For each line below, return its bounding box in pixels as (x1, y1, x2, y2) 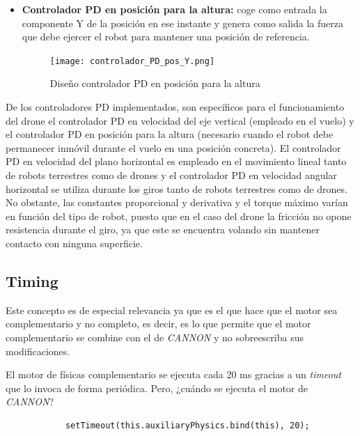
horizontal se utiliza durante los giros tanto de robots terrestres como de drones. (6, 181, 347, 196)
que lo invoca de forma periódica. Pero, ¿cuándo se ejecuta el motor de (6, 380, 308, 395)
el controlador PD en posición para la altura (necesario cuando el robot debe (6, 127, 334, 141)
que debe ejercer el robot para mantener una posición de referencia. (22, 29, 310, 44)
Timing (6, 270, 58, 291)
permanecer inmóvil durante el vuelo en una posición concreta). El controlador (6, 140, 341, 155)
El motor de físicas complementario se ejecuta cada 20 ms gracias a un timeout (6, 367, 342, 382)
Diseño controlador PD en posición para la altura (49, 76, 260, 91)
